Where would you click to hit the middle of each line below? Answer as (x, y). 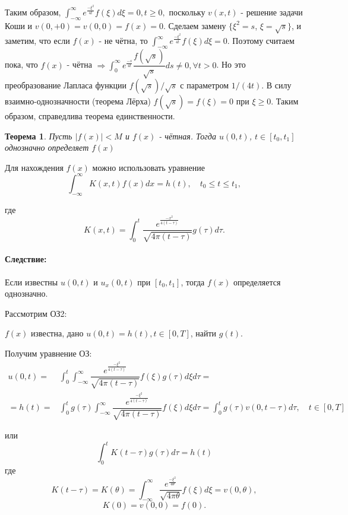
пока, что (21, 64)
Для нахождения (34, 167)
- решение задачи (272, 12)
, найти (203, 333)
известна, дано (57, 333)
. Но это (231, 64)
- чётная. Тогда (187, 136)
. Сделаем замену (194, 25)
